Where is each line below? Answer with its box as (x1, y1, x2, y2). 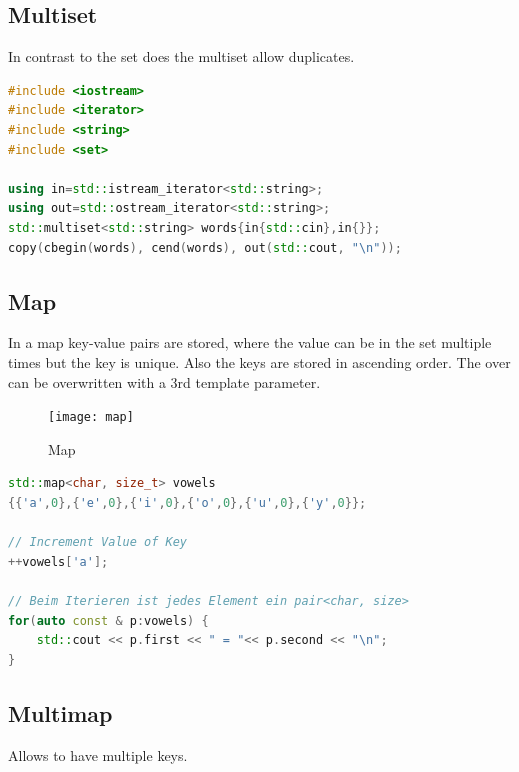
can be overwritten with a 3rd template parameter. (8, 371, 321, 392)
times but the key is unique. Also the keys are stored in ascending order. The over (8, 351, 511, 372)
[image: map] (48, 410, 134, 425)
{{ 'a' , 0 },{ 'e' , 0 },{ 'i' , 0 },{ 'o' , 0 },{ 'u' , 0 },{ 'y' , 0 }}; (8, 495, 367, 510)
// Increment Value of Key (8, 535, 187, 550)
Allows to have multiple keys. (8, 744, 188, 765)
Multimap (8, 697, 113, 728)
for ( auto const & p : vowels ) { (8, 613, 209, 628)
